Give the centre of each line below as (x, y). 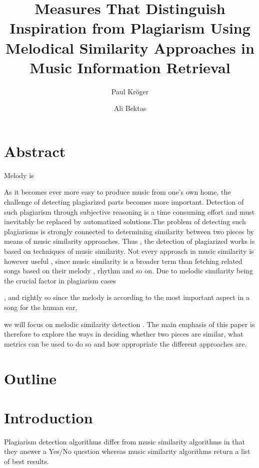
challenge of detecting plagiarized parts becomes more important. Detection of (124, 202)
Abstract (35, 151)
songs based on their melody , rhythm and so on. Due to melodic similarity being (129, 271)
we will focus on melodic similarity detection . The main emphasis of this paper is (129, 324)
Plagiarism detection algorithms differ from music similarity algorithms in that (124, 441)
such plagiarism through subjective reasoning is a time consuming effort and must (129, 211)
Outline (30, 378)
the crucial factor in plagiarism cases (60, 280)
